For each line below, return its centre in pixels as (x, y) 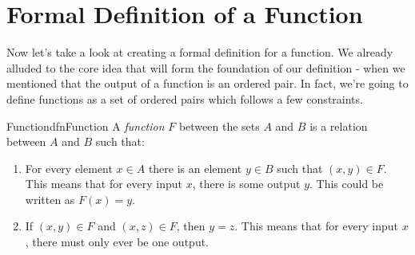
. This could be (347, 184)
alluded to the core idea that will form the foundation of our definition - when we (206, 67)
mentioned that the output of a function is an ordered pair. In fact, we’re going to (207, 83)
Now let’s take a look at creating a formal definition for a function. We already (200, 52)
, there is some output (246, 184)
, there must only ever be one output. (117, 242)
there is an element (195, 168)
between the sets (219, 126)
